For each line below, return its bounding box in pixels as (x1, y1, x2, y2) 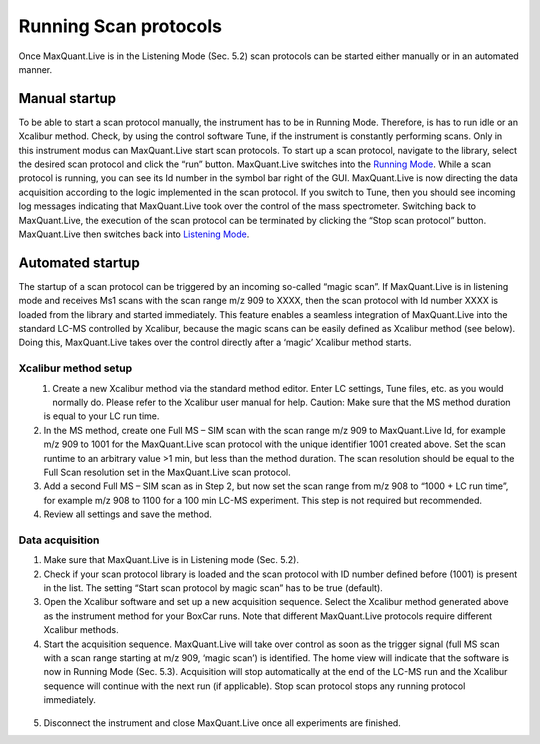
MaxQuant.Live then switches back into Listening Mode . (18, 228, 250, 240)
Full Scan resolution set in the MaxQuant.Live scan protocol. (43, 466, 291, 478)
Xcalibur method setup (18, 361, 133, 375)
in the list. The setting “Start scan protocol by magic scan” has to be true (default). (43, 582, 384, 594)
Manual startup (18, 90, 117, 107)
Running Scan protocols (18, 15, 223, 37)
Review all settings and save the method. (43, 508, 212, 520)
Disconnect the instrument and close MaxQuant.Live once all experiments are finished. (43, 716, 402, 729)
